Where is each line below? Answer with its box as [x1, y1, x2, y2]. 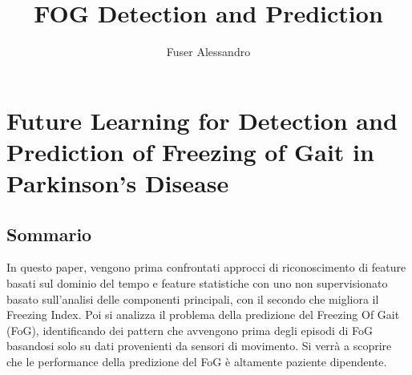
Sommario [6, 221, 92, 246]
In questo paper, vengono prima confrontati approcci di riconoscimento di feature [6, 259, 406, 276]
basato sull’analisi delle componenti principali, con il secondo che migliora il [6, 290, 379, 307]
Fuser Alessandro [166, 43, 251, 60]
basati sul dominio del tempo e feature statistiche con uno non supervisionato [6, 275, 388, 292]
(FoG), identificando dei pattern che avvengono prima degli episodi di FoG [6, 321, 373, 338]
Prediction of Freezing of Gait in [6, 135, 374, 167]
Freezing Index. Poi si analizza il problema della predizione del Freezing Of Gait [6, 306, 400, 323]
